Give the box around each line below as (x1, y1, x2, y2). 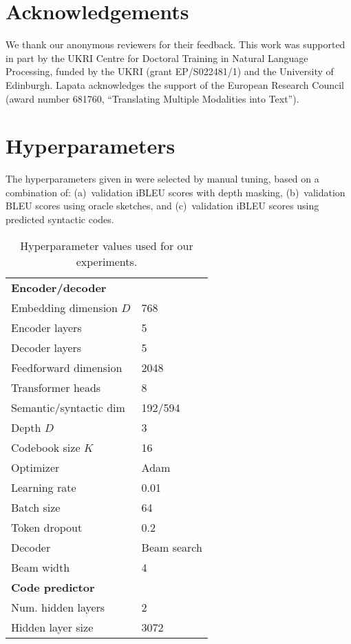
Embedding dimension (11, 299, 118, 315)
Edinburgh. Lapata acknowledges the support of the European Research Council (6, 77, 344, 92)
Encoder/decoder (11, 279, 107, 295)
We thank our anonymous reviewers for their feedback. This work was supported (6, 37, 345, 52)
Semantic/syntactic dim (11, 399, 125, 415)
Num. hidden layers (11, 599, 105, 615)
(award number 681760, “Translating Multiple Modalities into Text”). (6, 91, 299, 105)
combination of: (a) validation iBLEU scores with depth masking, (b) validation (6, 185, 345, 199)
